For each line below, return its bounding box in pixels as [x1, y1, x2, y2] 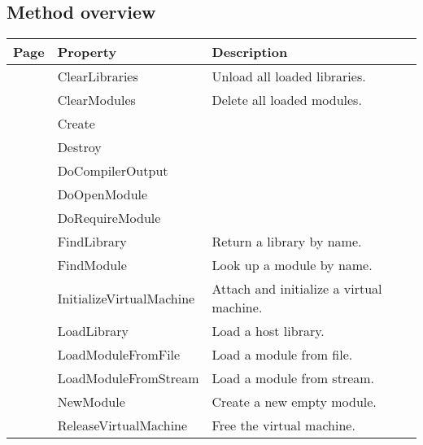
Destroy [57, 137, 102, 157]
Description [211, 42, 288, 62]
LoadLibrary [57, 321, 129, 341]
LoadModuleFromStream [57, 369, 199, 388]
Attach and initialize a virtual [211, 279, 382, 299]
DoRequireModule [57, 208, 161, 228]
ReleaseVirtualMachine [57, 416, 188, 435]
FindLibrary [57, 232, 127, 251]
